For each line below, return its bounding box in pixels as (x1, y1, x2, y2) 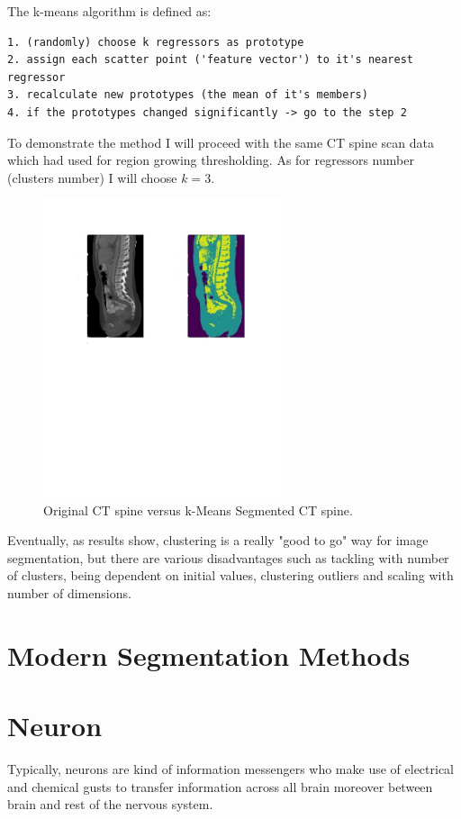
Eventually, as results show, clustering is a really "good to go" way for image (7, 531, 429, 550)
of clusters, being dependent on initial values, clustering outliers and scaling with (7, 566, 454, 585)
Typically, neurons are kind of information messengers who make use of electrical (7, 760, 455, 778)
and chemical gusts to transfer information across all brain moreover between (7, 777, 433, 796)
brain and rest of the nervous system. (7, 795, 213, 814)
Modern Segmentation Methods (7, 636, 411, 673)
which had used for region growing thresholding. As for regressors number (7, 150, 414, 169)
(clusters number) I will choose (7, 168, 177, 187)
